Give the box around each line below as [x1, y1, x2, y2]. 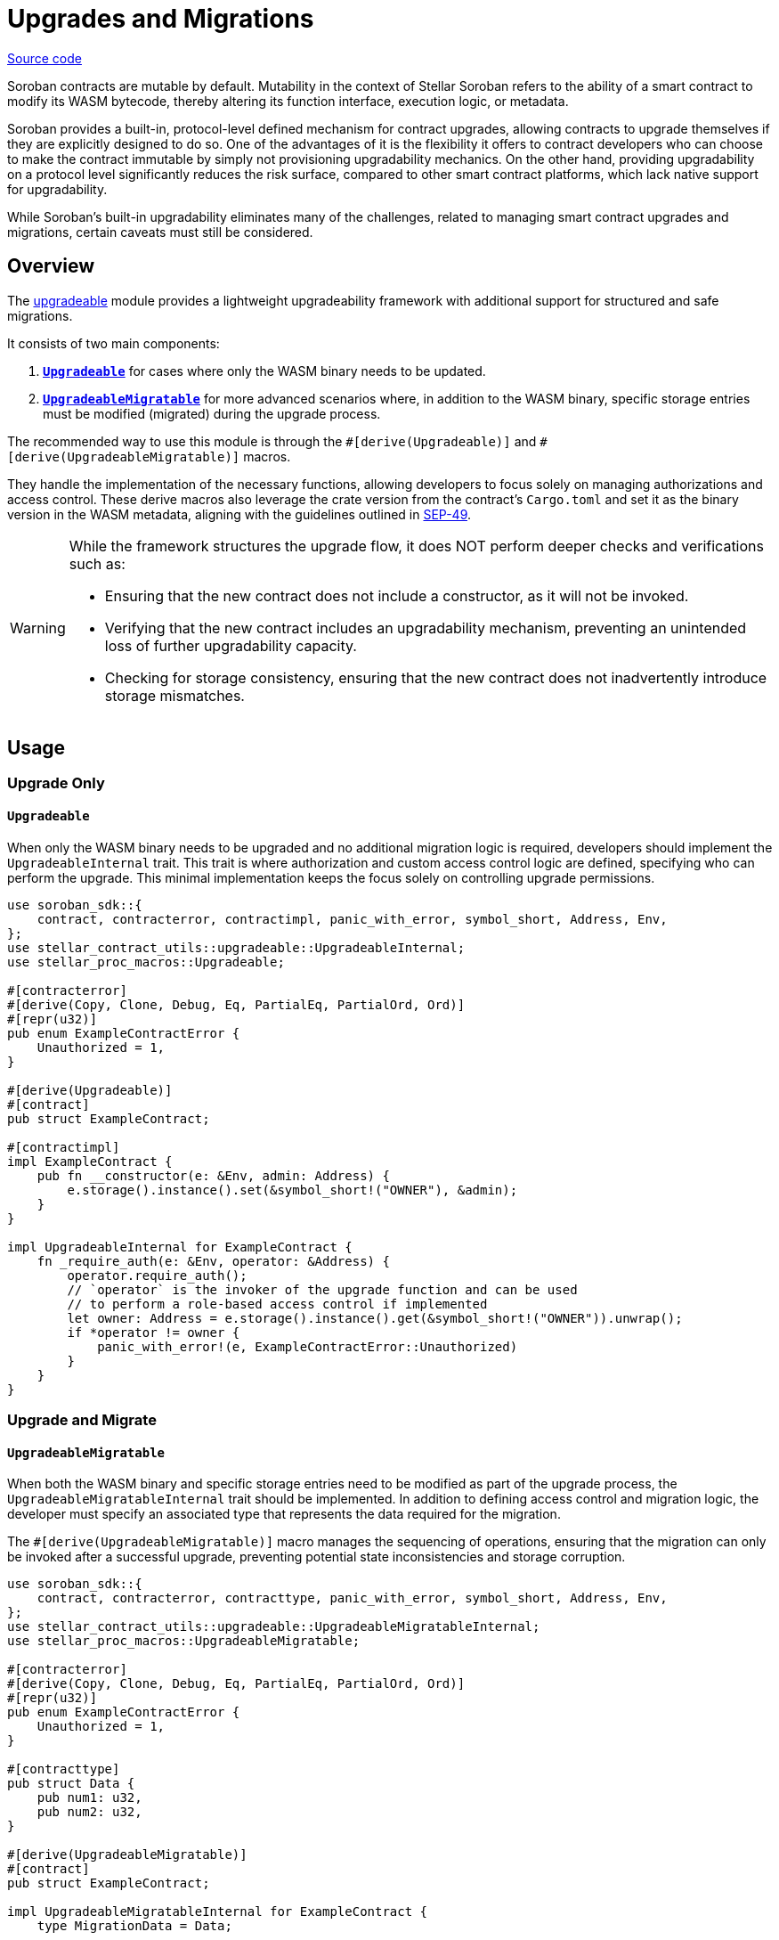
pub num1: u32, [37, 1790, 142, 1806]
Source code [7, 50, 82, 66]
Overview [7, 255, 95, 278]
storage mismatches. [104, 686, 245, 705]
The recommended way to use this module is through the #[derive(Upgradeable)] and [7, 433, 537, 449]
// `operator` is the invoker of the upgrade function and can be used [67, 1282, 578, 1297]
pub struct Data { [7, 1776, 135, 1791]
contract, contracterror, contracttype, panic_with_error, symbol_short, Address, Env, [37, 1591, 668, 1606]
